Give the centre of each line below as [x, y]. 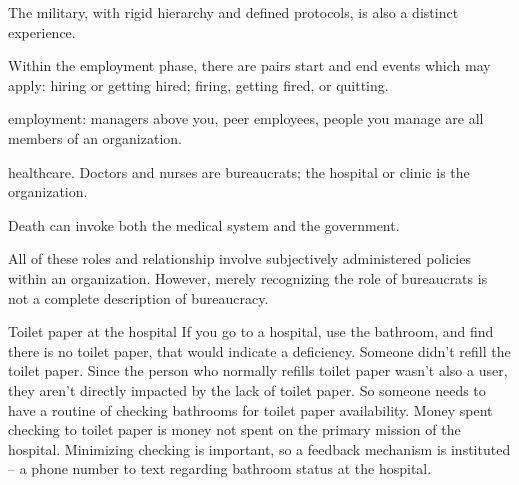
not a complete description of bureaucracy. [138, 297]
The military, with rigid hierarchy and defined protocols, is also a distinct [233, 12]
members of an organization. [95, 137]
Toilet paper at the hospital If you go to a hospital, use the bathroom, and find [251, 331]
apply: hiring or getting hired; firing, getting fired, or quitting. [198, 84]
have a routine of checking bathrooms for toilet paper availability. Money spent [250, 409]
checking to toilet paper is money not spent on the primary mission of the [234, 429]
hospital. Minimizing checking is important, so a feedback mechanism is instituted [259, 448]
